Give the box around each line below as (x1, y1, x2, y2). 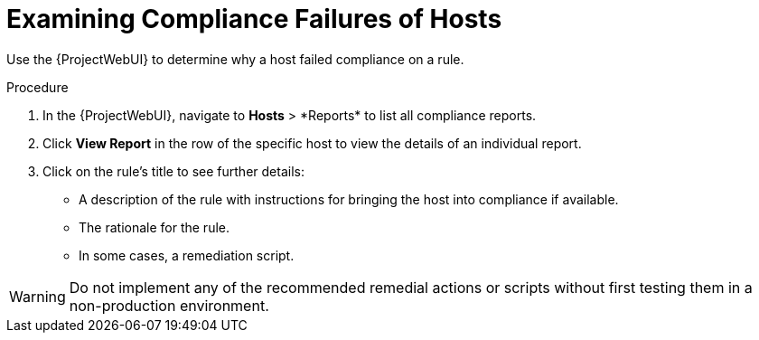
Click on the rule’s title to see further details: (42, 163, 305, 179)
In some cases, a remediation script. (79, 247, 295, 263)
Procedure (6, 79, 69, 95)
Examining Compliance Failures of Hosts (6, 4, 502, 34)
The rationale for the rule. (79, 219, 230, 235)
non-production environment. (69, 296, 269, 315)
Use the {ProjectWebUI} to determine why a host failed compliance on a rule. (6, 51, 464, 67)
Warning (9, 287, 66, 306)
